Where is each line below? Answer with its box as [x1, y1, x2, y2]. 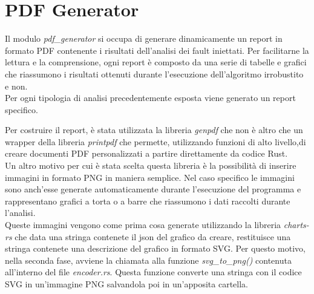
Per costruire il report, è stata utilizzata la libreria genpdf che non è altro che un [5, 123, 303, 136]
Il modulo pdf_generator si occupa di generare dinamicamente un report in [5, 32, 283, 45]
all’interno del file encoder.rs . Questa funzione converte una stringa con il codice [5, 266, 302, 278]
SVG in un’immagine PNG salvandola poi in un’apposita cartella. [5, 278, 248, 290]
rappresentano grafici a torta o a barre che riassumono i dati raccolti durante [5, 194, 290, 207]
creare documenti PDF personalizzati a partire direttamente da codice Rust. [5, 147, 288, 160]
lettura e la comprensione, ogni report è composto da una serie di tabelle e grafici [5, 56, 307, 68]
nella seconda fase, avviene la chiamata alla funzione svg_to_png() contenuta [5, 253, 292, 266]
